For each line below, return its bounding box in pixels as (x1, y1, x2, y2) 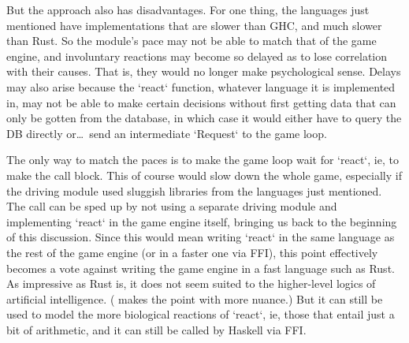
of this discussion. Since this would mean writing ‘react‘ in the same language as (6, 229, 395, 245)
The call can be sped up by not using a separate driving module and (6, 198, 337, 214)
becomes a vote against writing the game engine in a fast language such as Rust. (6, 259, 395, 276)
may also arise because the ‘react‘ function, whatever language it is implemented (6, 78, 396, 95)
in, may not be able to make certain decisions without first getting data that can (6, 94, 396, 110)
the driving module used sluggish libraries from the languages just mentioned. (6, 182, 382, 199)
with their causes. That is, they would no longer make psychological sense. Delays (6, 63, 401, 80)
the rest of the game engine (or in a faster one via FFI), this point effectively (6, 244, 378, 260)
